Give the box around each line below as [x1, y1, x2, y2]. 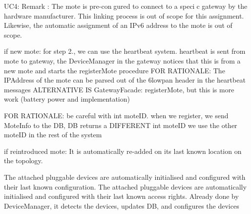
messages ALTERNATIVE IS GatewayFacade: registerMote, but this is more [4, 84, 234, 94]
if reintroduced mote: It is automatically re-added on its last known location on [4, 146, 242, 156]
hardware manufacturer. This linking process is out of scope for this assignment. [4, 10, 244, 21]
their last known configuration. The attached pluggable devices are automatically [4, 181, 247, 192]
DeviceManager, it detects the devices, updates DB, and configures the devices [4, 200, 239, 211]
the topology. [4, 155, 43, 166]
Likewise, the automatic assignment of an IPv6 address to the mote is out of [4, 20, 232, 30]
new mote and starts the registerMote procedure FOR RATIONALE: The [4, 65, 225, 75]
